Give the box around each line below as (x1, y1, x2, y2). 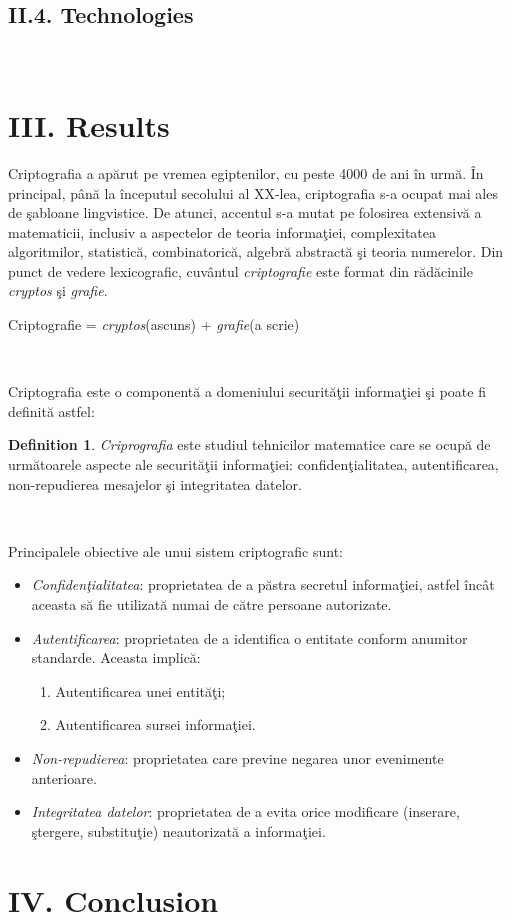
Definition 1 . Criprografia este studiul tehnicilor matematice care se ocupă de (8, 434, 491, 455)
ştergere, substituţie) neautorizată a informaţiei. (31, 820, 326, 841)
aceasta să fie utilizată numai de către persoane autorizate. (31, 594, 392, 615)
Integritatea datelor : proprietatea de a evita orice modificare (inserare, (31, 801, 460, 822)
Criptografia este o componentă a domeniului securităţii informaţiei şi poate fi (8, 381, 486, 402)
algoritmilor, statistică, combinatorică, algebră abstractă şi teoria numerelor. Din (8, 241, 504, 262)
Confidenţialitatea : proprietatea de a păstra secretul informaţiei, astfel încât (31, 574, 495, 595)
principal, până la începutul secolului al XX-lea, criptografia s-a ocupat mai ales (8, 182, 498, 203)
